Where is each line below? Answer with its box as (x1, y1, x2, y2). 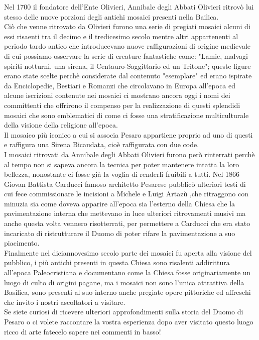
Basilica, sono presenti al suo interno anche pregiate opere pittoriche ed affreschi (4, 287, 251, 297)
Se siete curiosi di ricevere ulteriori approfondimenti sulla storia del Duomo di (4, 306, 243, 317)
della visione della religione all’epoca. (4, 120, 118, 130)
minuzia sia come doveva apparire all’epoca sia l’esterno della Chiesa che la (4, 198, 235, 208)
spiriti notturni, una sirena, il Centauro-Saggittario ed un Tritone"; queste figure (4, 60, 251, 71)
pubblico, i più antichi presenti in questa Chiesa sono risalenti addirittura (4, 257, 230, 268)
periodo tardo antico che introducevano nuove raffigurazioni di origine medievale (4, 41, 251, 51)
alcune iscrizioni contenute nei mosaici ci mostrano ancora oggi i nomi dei (4, 90, 230, 100)
